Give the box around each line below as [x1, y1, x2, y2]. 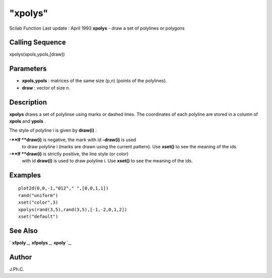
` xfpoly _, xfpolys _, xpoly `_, [9, 239, 72, 246]
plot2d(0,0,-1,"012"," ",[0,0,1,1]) [18, 186, 109, 191]
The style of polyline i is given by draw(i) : [9, 127, 97, 133]
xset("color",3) [18, 200, 58, 206]
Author [9, 253, 32, 261]
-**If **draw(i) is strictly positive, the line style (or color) [9, 151, 129, 157]
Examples [9, 171, 41, 179]
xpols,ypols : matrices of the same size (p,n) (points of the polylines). [22, 78, 167, 84]
